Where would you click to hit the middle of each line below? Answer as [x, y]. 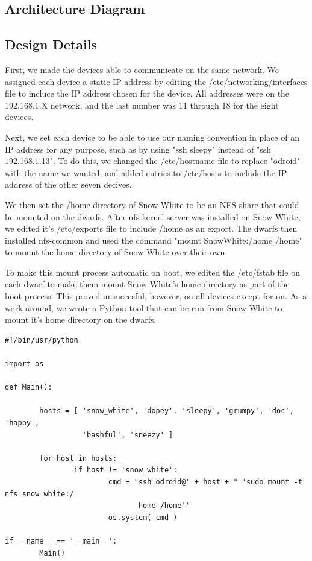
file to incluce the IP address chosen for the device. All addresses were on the [147, 93]
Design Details [51, 44]
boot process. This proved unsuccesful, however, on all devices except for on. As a [156, 296]
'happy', [22, 423]
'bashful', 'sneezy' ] [128, 435]
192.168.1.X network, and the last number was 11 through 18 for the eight [142, 105]
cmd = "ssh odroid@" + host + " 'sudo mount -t [205, 482]
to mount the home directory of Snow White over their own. [116, 252]
